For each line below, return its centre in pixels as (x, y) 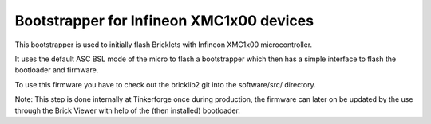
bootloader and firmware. (57, 70)
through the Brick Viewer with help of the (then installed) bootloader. (128, 110)
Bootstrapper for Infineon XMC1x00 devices (164, 21)
